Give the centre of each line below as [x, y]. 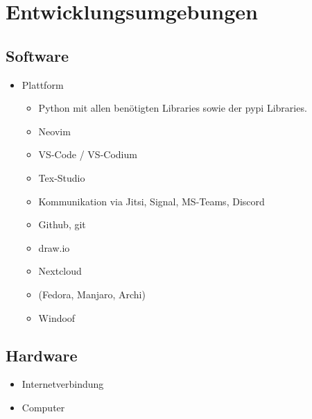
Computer [43, 407]
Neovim [54, 131]
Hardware [42, 355]
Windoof [57, 317]
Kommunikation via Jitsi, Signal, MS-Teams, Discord [151, 201]
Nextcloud [60, 271]
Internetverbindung [63, 384]
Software [37, 55]
